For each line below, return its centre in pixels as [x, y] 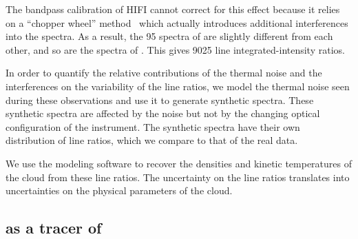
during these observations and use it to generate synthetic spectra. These [160, 100]
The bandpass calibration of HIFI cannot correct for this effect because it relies [173, 9]
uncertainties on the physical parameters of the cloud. [119, 190]
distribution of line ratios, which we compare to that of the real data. [152, 140]
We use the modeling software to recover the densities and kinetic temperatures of [179, 163]
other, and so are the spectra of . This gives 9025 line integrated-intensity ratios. [175, 49]
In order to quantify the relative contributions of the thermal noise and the [164, 73]
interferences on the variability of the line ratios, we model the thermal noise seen [178, 86]
